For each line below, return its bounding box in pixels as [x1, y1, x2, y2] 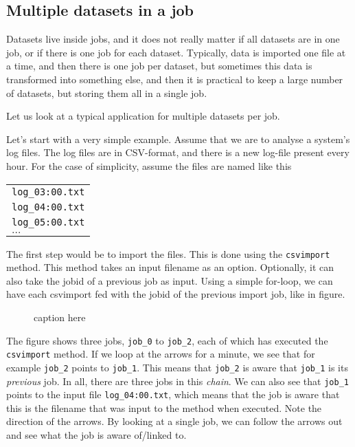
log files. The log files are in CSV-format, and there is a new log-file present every [6, 145, 350, 160]
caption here [34, 309, 86, 324]
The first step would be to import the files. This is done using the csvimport [6, 246, 330, 261]
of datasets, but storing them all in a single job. [6, 85, 207, 100]
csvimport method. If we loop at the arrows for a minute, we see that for [6, 347, 315, 361]
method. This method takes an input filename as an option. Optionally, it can [6, 260, 334, 274]
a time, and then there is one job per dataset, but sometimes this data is [6, 58, 312, 73]
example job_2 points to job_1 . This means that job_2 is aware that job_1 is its [6, 360, 348, 374]
